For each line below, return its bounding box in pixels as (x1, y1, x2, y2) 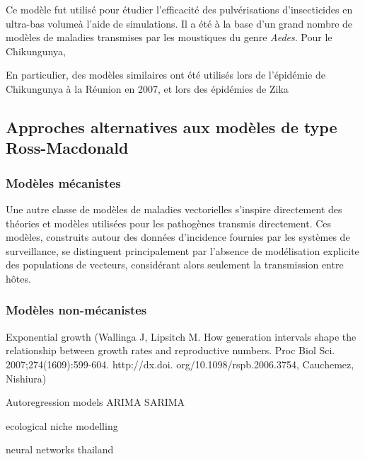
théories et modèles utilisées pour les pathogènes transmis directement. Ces (6, 215, 332, 230)
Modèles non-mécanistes (6, 301, 147, 319)
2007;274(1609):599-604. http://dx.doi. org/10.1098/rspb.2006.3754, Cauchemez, (6, 356, 354, 371)
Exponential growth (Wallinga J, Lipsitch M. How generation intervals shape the (6, 329, 357, 344)
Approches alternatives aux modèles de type (6, 115, 337, 137)
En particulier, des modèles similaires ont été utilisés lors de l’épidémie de (6, 67, 325, 82)
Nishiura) (6, 370, 47, 385)
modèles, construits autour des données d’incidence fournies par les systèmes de (6, 229, 350, 244)
